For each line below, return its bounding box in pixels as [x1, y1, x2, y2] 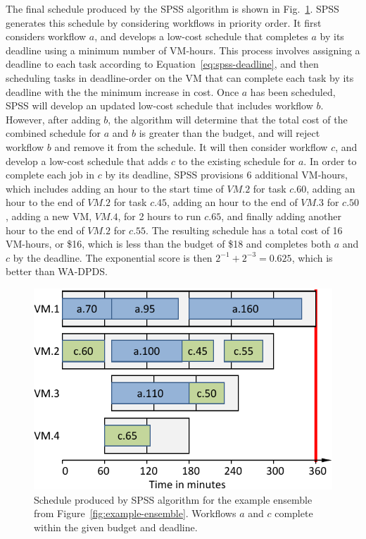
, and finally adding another [221, 208, 341, 223]
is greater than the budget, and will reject [139, 126, 320, 140]
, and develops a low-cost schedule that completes [94, 29, 308, 44]
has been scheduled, [250, 84, 336, 99]
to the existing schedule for [178, 153, 296, 168]
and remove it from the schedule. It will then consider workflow [54, 139, 328, 154]
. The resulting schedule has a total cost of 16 [146, 222, 343, 237]
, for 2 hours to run [118, 208, 201, 223]
